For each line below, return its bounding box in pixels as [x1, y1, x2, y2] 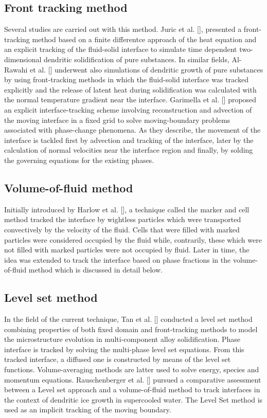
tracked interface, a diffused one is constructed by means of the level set [4, 354, 231, 365]
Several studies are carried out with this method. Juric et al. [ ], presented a [4, 24, 242, 34]
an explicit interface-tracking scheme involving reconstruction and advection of [4, 104, 252, 115]
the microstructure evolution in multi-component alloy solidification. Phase [4, 334, 241, 344]
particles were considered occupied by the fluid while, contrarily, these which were [4, 234, 262, 245]
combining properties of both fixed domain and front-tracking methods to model [4, 323, 258, 334]
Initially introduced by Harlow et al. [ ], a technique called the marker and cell [4, 204, 250, 214]
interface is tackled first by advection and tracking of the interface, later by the [4, 134, 254, 145]
